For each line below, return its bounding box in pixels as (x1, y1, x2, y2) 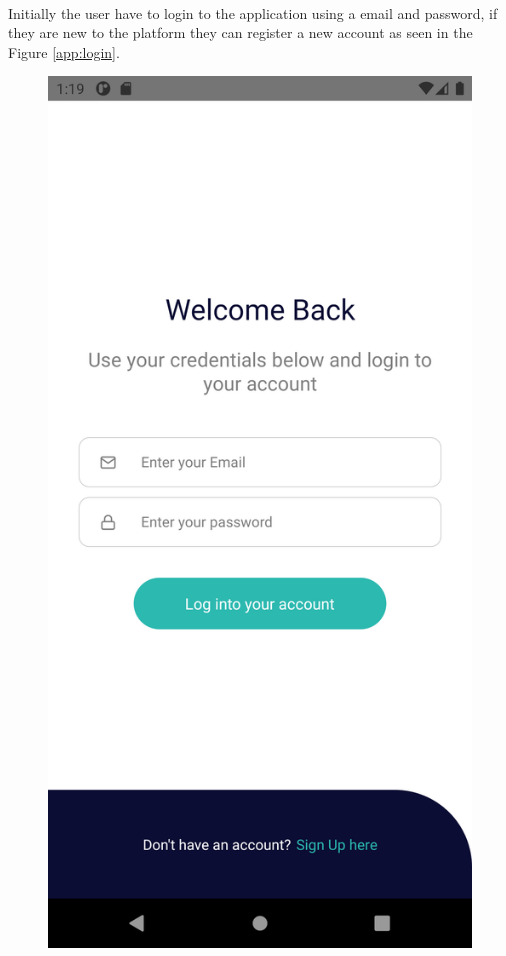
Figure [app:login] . (8, 41, 120, 62)
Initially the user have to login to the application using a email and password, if (8, 2, 498, 23)
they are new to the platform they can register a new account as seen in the (8, 22, 473, 43)
